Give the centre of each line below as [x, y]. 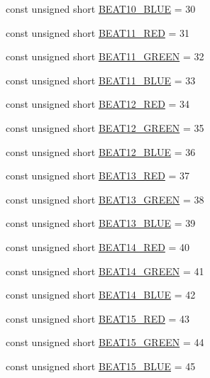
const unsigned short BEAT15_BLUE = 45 [101, 366]
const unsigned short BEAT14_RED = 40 [98, 246]
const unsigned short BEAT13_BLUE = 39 [101, 223]
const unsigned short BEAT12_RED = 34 [98, 104]
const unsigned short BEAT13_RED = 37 [98, 176]
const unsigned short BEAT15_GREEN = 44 [105, 342]
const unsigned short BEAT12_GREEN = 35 [105, 127]
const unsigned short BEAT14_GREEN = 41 [105, 271]
